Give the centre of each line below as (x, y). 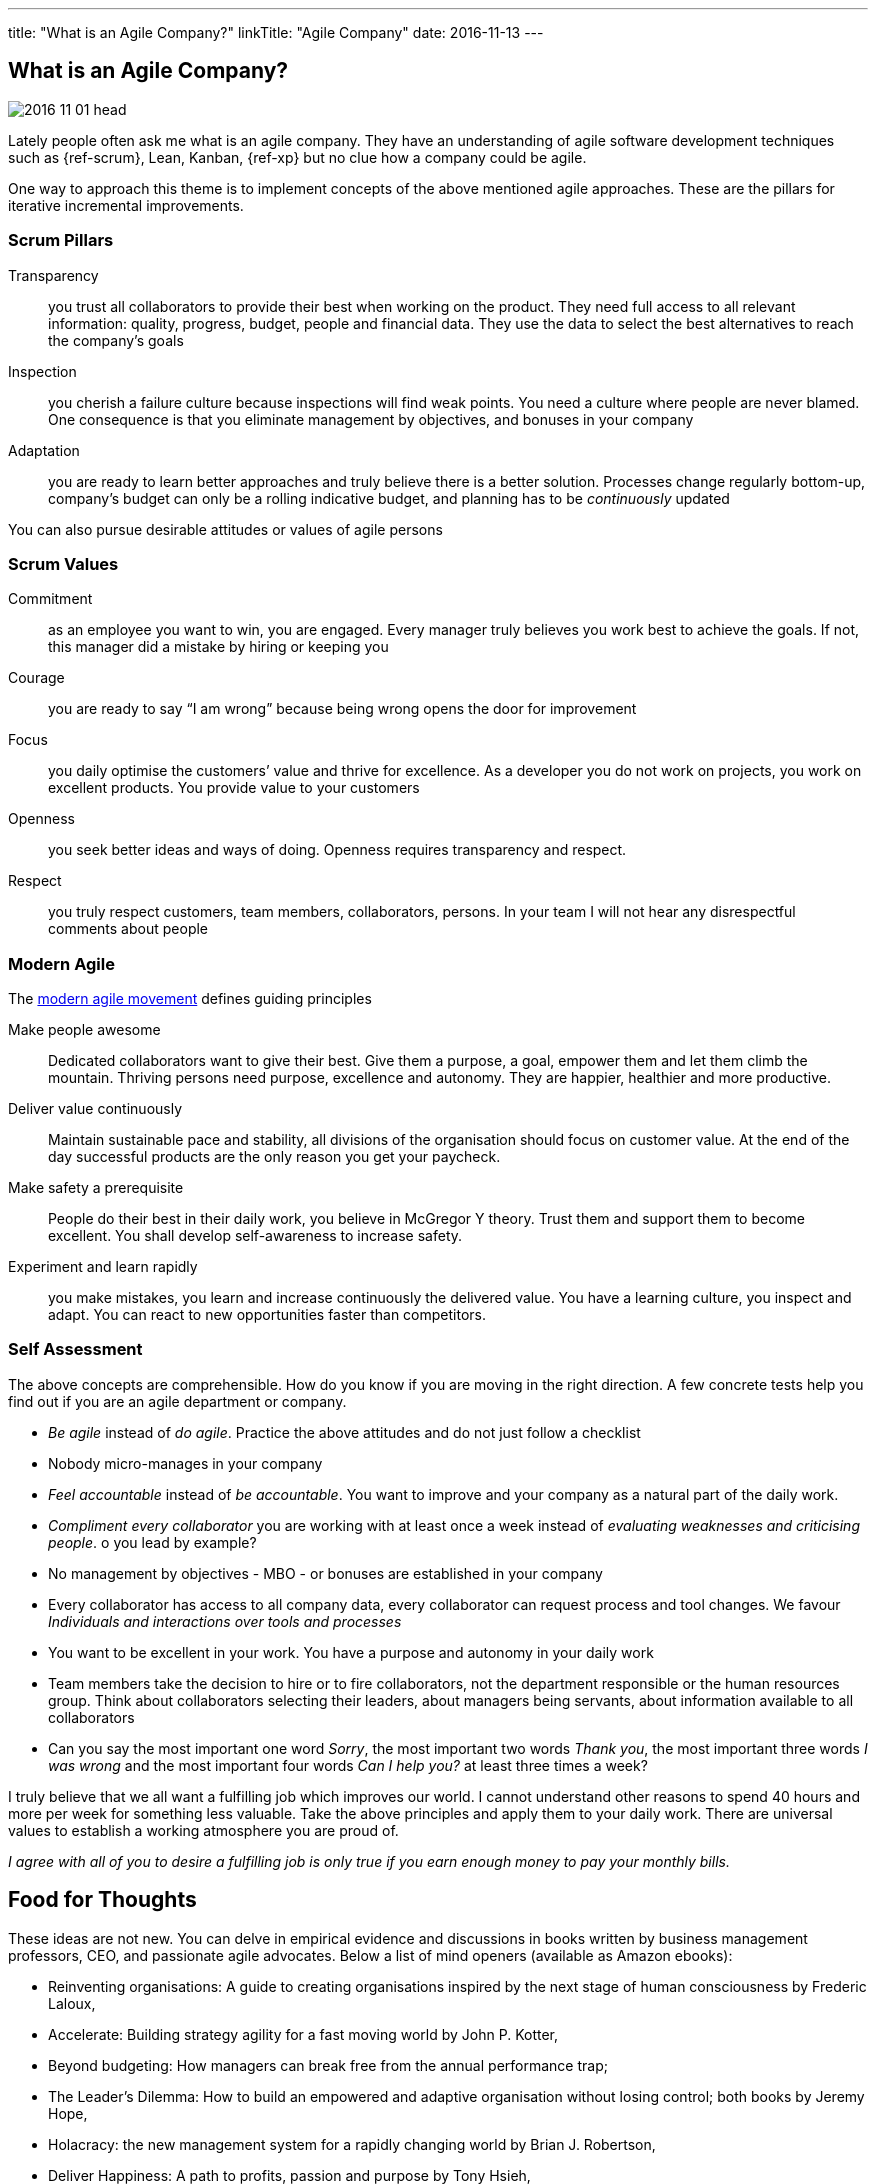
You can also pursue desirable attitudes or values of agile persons (225, 529)
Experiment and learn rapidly (103, 1267)
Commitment (50, 599)
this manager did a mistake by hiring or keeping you (218, 647)
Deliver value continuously (95, 1109)
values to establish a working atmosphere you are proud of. (203, 1830)
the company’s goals (116, 340)
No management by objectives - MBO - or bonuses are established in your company (325, 1573)
